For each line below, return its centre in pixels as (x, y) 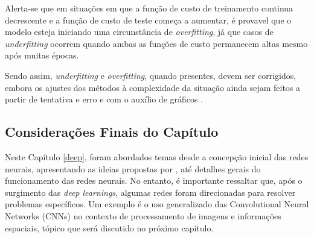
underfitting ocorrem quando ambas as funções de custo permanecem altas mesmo (156, 43)
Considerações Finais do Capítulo (112, 132)
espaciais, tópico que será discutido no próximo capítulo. (109, 227)
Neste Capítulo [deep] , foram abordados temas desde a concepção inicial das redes (157, 156)
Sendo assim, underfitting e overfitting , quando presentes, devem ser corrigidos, (151, 75)
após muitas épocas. (42, 55)
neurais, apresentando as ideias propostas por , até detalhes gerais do (133, 168)
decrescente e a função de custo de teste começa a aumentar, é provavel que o (148, 20)
